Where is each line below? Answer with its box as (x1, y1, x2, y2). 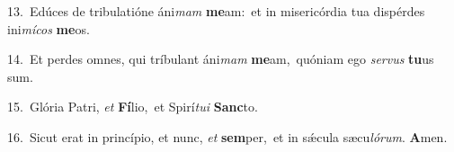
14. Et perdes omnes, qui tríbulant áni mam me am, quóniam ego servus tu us (7, 49, 434, 68)
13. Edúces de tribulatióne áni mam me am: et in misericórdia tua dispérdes (7, 2, 425, 20)
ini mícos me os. (7, 19, 90, 38)
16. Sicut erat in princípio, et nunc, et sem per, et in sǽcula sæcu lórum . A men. (7, 127, 448, 146)
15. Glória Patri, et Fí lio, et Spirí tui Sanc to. (7, 97, 258, 116)
